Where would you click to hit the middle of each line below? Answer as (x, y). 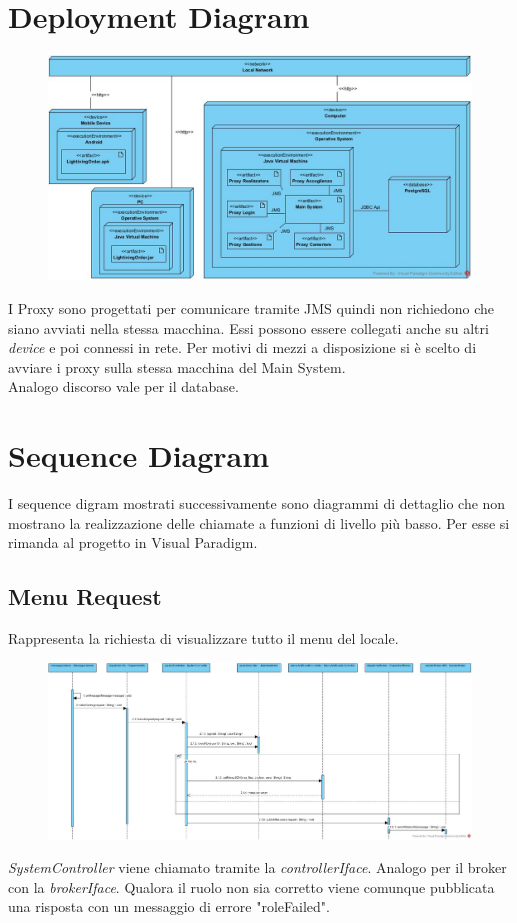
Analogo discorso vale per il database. (123, 386)
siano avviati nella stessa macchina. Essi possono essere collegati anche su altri (248, 327)
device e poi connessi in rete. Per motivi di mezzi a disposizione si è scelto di (242, 347)
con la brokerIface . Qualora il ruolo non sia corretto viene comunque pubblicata (251, 886)
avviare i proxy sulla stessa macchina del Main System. (177, 366)
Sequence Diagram (139, 455)
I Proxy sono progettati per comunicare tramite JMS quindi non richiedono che (251, 307)
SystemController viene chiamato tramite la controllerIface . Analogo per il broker (257, 867)
